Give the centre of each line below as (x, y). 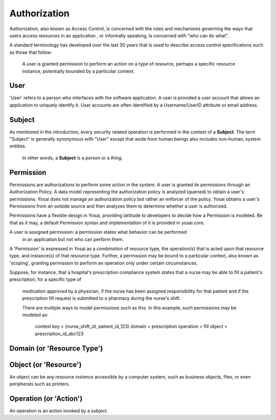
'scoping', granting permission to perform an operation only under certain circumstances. (103, 263)
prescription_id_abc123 (59, 334)
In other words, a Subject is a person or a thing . (73, 158)
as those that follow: (31, 52)
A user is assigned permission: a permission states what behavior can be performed (98, 232)
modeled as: (35, 315)
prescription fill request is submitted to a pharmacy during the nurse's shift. (101, 298)
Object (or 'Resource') (45, 364)
